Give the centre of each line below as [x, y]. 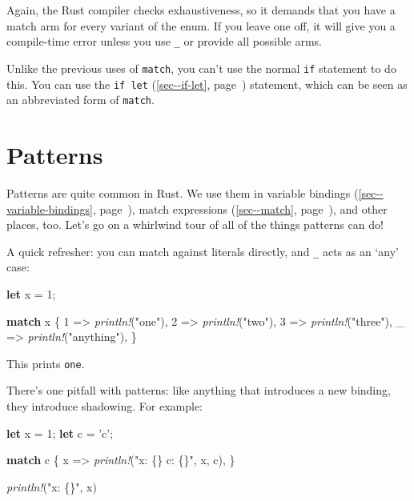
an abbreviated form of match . [80, 100]
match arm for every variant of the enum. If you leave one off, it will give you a [201, 25]
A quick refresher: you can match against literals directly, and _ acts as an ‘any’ [203, 251]
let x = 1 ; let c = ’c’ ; [60, 433]
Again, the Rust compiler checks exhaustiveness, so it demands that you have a [201, 10]
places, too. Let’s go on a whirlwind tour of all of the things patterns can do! [195, 224]
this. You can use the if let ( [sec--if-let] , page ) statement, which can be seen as [207, 84]
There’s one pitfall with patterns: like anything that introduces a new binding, [199, 390]
